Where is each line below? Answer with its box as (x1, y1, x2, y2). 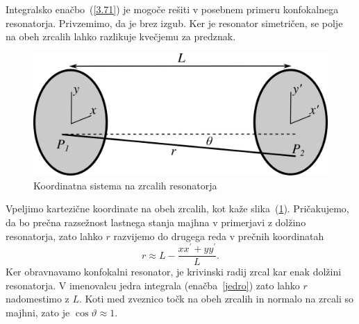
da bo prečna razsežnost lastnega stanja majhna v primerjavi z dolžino (6, 214, 306, 229)
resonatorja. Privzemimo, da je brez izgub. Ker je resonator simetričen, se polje (6, 15, 343, 30)
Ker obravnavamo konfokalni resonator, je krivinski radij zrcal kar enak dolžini (6, 264, 342, 279)
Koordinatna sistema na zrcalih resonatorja (33, 178, 217, 192)
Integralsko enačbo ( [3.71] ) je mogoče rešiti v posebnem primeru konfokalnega (6, 2, 339, 16)
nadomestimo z (6, 291, 69, 306)
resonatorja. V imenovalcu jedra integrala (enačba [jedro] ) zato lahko (6, 278, 300, 292)
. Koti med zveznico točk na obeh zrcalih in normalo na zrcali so (79, 291, 353, 306)
